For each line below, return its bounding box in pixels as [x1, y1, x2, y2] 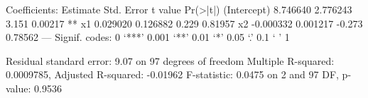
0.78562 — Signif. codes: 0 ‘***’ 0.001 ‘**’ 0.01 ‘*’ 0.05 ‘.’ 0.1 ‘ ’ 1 [6, 30, 290, 44]
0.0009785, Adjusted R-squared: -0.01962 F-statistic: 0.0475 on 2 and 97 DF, [6, 67, 339, 82]
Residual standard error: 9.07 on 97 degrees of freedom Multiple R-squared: [6, 53, 335, 68]
